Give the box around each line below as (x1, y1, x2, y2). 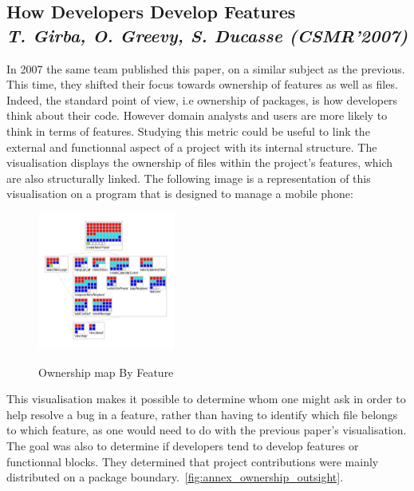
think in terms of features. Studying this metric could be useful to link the (6, 122, 370, 139)
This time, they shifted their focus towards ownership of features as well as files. (6, 76, 398, 93)
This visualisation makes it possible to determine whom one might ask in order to (6, 390, 406, 407)
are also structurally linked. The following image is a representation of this (6, 169, 371, 186)
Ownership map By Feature (38, 363, 174, 380)
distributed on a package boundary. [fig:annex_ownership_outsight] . (6, 469, 344, 485)
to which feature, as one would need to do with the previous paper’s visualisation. (6, 422, 407, 438)
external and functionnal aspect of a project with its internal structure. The (6, 138, 377, 155)
